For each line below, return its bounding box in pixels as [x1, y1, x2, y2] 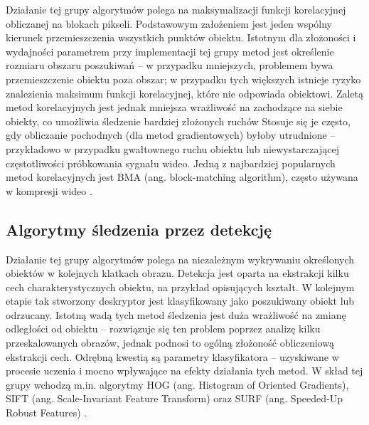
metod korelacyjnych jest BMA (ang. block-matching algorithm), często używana [6, 169, 358, 184]
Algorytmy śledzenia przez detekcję [6, 218, 272, 240]
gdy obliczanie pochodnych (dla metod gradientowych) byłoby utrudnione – [6, 127, 336, 142]
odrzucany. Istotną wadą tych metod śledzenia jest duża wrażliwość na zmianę [6, 307, 346, 322]
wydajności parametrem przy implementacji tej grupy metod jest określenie [6, 43, 334, 58]
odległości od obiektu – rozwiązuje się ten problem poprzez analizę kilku [6, 321, 321, 336]
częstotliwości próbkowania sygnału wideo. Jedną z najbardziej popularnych [6, 155, 336, 170]
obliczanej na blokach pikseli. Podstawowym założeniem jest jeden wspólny [6, 16, 333, 31]
